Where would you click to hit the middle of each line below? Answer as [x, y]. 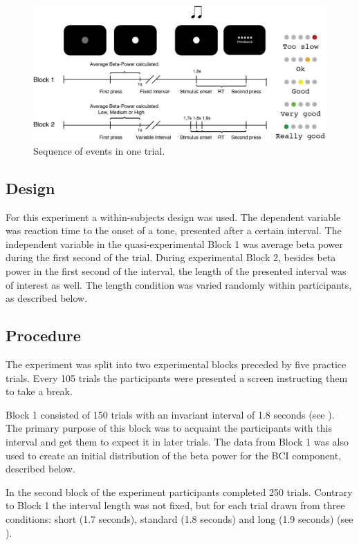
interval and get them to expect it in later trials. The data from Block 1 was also [177, 441]
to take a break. [39, 391]
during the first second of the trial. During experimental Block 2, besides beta [171, 257]
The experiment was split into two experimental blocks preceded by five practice [176, 364]
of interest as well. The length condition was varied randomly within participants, [179, 284]
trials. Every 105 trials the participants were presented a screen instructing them [177, 377]
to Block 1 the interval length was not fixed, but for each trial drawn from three [175, 505]
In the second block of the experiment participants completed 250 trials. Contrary [179, 491]
